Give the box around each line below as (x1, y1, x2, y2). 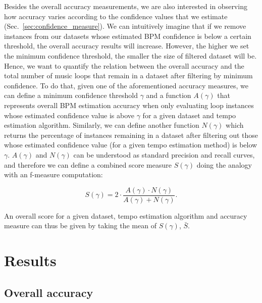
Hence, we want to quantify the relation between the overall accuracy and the (4, 60, 244, 71)
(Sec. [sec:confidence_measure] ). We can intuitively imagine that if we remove (4, 21, 246, 31)
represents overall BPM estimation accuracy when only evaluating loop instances (4, 99, 254, 110)
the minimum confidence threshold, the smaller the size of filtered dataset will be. (4, 50, 257, 61)
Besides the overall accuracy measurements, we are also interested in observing (4, 1, 247, 11)
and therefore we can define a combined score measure (4, 159, 172, 170)
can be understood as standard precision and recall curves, (73, 149, 255, 160)
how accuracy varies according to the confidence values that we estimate (4, 11, 228, 21)
